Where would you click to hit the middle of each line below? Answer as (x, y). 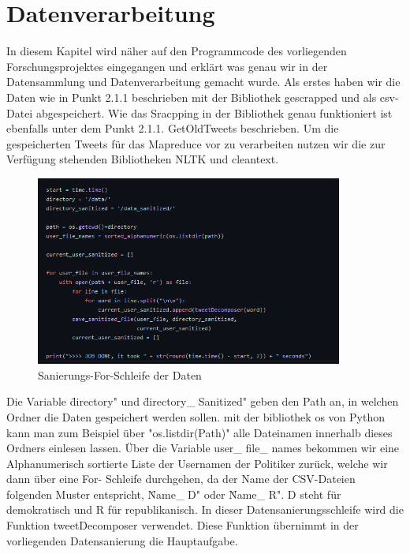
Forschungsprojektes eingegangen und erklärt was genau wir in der (167, 66)
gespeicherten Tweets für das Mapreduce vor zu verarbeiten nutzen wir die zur (196, 143)
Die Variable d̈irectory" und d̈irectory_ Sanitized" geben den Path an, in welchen (203, 401)
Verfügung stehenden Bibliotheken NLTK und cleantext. (143, 159)
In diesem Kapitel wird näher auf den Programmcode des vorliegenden (177, 51)
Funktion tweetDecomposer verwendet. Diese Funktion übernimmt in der (183, 525)
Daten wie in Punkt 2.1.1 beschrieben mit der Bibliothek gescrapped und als (192, 97)
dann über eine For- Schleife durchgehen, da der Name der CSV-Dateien (181, 479)
